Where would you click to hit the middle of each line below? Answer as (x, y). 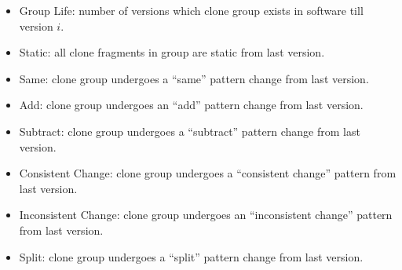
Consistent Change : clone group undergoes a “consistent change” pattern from (208, 173)
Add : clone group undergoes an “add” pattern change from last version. (191, 105)
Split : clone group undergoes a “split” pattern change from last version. (191, 256)
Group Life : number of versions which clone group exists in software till (191, 10)
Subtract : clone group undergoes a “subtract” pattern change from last (190, 131)
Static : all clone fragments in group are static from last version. (172, 52)
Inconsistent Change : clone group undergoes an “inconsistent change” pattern (206, 215)
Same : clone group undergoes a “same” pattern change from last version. (194, 78)
